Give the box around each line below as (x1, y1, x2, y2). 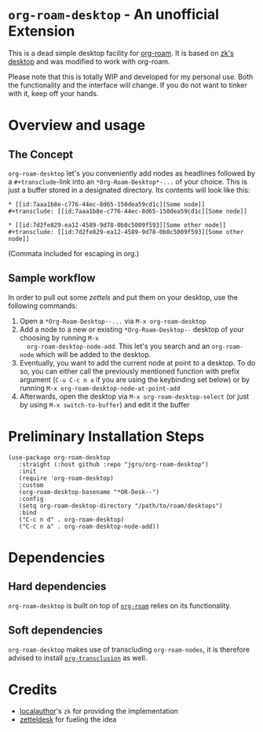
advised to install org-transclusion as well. (8, 652, 148, 663)
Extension (8, 22, 75, 40)
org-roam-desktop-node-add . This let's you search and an (27, 341, 210, 351)
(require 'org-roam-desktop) (18, 474, 114, 482)
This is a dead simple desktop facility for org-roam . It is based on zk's (8, 48, 234, 58)
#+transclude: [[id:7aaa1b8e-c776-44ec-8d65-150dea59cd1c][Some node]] (8, 207, 247, 215)
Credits (8, 680, 57, 698)
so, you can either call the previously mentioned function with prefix (19, 366, 240, 376)
